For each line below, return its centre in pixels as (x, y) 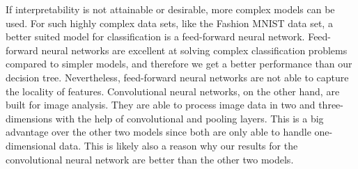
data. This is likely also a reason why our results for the (179, 145)
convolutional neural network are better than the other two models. (150, 159)
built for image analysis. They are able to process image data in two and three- (174, 105)
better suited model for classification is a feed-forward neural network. (155, 37)
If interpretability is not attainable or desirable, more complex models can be (170, 9)
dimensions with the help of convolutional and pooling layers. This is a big (165, 118)
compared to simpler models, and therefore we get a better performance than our (179, 64)
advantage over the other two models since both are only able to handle (158, 132)
